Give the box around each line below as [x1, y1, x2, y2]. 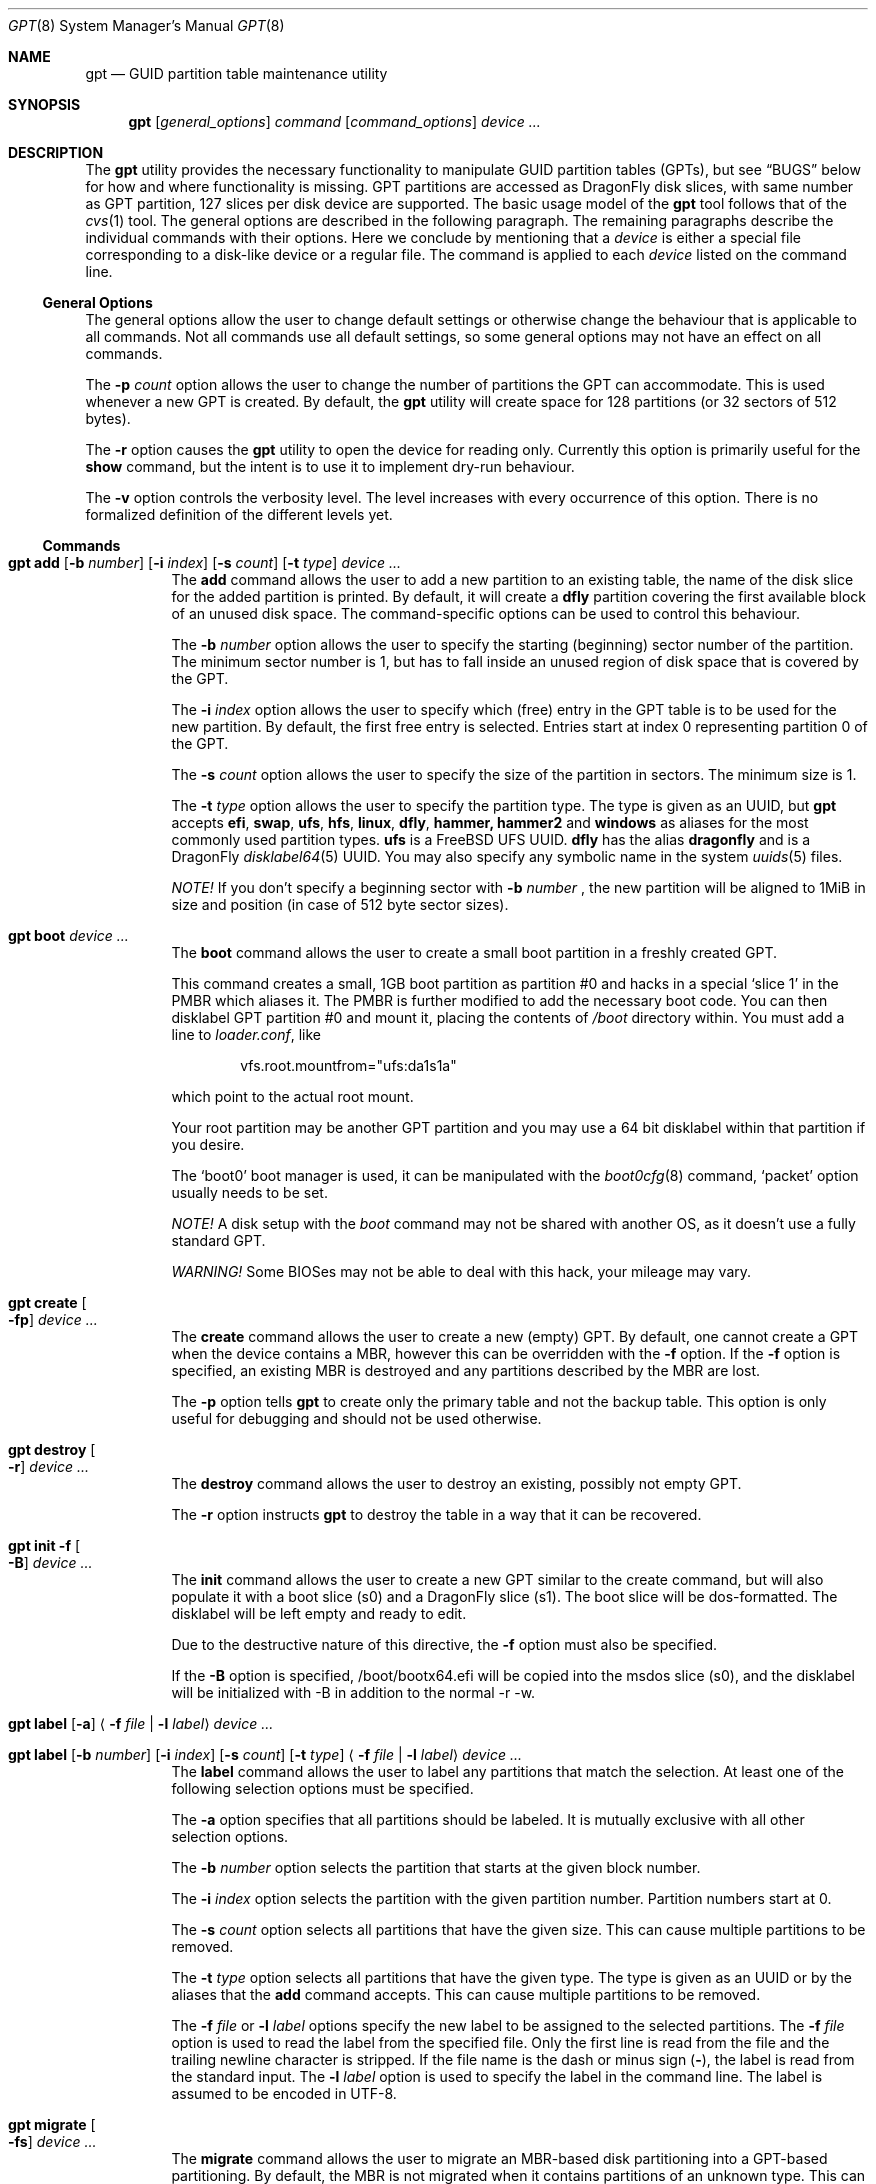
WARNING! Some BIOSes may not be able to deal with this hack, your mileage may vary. [171, 1263, 752, 1280]
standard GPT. [171, 1232, 266, 1249]
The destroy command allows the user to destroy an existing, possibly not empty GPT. [171, 1475, 742, 1492]
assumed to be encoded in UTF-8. [171, 2085, 397, 2102]
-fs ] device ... [8, 2133, 97, 2150]
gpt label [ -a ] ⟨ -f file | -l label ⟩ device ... [8, 1715, 274, 1732]
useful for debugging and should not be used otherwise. [171, 1410, 542, 1427]
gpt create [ [8, 1294, 87, 1311]
